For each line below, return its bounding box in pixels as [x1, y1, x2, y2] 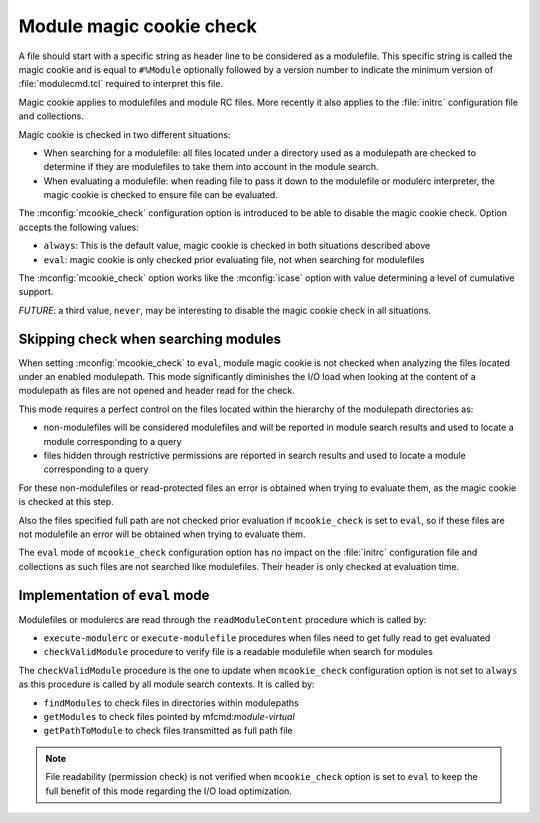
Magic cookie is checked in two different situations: [18, 128, 231, 140]
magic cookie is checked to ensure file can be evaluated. [43, 189, 279, 201]
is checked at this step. [18, 496, 114, 508]
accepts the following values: [18, 221, 139, 233]
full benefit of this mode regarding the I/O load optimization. [45, 785, 292, 797]
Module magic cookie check [18, 15, 257, 37]
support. [18, 286, 54, 298]
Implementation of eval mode [18, 586, 210, 604]
